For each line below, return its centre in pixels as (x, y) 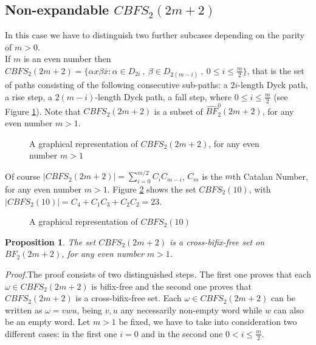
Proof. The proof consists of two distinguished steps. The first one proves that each (158, 274)
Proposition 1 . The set (50, 241)
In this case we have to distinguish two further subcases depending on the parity (155, 35)
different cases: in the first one (61, 333)
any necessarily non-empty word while (191, 309)
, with (260, 189)
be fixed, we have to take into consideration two (208, 322)
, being (90, 309)
